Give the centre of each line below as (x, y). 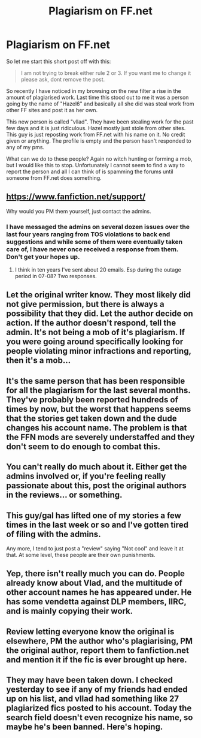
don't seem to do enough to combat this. (83, 446)
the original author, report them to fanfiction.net (98, 650)
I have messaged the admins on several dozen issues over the (98, 227)
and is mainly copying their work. (70, 611)
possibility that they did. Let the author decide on (100, 314)
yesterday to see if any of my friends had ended (97, 690)
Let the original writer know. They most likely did (99, 295)
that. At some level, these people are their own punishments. (81, 555)
